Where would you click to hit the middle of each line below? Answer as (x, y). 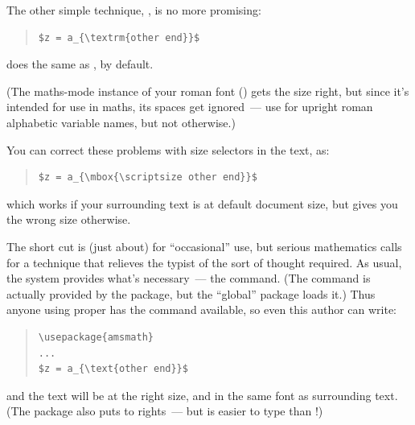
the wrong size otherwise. (69, 219)
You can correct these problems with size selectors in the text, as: (168, 149)
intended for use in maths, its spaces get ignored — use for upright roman (190, 107)
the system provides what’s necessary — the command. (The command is (189, 278)
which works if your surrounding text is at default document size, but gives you (202, 203)
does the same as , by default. (80, 64)
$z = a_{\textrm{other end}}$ (119, 37)
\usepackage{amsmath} (96, 337)
